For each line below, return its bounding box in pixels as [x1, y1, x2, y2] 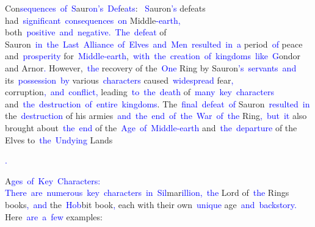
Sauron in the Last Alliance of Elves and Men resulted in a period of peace [5, 37, 303, 50]
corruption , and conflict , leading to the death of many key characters [5, 85, 274, 98]
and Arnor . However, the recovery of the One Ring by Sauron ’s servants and [5, 61, 297, 74]
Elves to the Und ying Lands [5, 133, 113, 146]
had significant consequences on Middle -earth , [5, 13, 181, 26]
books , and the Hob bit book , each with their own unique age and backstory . [5, 198, 297, 211]
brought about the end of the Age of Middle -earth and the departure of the [5, 121, 297, 134]
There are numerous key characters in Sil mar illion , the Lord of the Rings [5, 186, 289, 199]
